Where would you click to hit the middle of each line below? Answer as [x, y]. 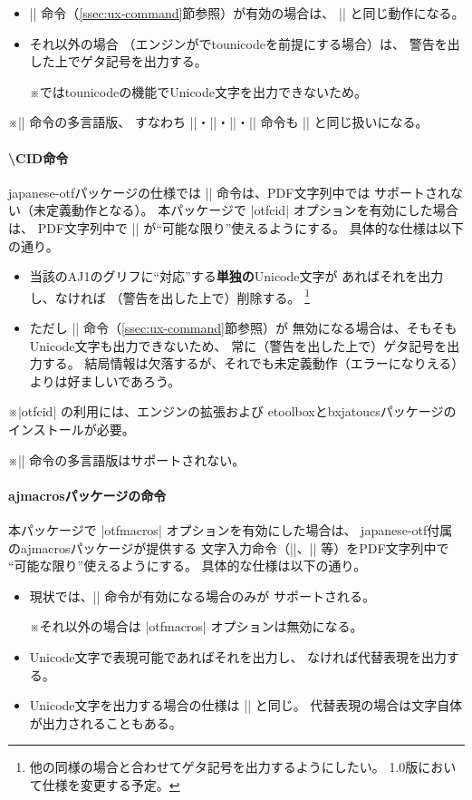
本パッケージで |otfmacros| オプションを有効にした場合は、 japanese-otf [218, 529]
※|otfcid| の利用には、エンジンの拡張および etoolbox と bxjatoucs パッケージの [232, 411]
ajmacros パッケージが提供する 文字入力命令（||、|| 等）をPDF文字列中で [235, 547]
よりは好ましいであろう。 [105, 380]
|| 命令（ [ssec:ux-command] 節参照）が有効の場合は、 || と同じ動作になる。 [247, 13]
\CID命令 [39, 157]
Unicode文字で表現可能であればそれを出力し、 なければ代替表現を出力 [238, 656]
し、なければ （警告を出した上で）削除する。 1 [169, 296]
